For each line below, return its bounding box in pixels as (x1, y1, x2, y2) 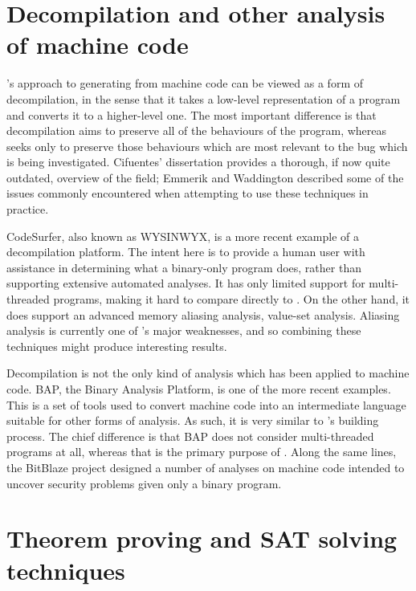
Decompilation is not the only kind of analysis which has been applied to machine (6, 365, 410, 381)
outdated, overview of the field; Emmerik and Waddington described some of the (6, 169, 404, 185)
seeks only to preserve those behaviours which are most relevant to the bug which (6, 137, 408, 154)
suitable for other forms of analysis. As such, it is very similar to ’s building (6, 412, 379, 429)
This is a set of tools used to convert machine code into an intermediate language (6, 396, 406, 413)
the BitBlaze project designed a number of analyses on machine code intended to (6, 459, 405, 475)
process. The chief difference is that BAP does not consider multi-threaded (6, 427, 374, 444)
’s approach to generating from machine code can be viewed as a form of (6, 75, 363, 92)
